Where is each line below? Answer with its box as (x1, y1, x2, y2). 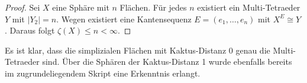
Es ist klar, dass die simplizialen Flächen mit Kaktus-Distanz (5, 44, 227, 56)
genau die (235, 44, 270, 56)
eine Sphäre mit (52, 1, 109, 13)
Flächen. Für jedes (119, 1, 187, 13)
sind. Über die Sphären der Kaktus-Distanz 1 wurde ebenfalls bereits (42, 55, 292, 68)
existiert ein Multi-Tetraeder (197, 1, 300, 13)
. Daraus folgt (5, 24, 55, 36)
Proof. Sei (5, 1, 40, 13)
